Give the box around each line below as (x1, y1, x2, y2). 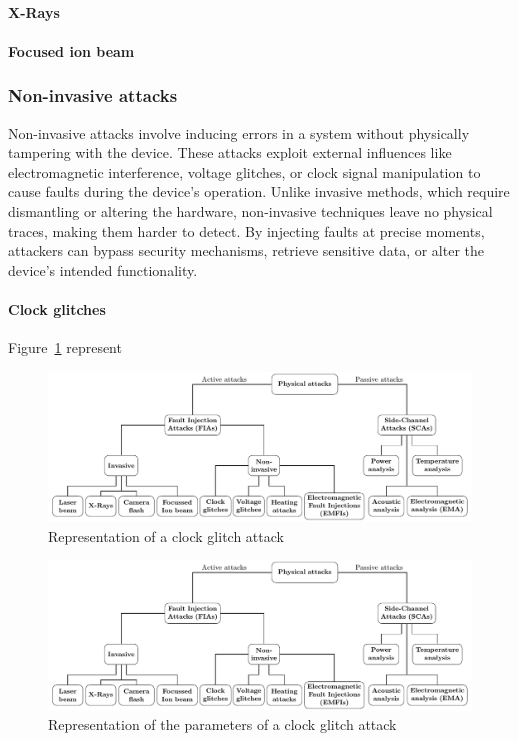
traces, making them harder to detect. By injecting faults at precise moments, (8, 220, 485, 241)
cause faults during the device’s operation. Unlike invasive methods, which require (8, 181, 510, 202)
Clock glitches (8, 298, 106, 319)
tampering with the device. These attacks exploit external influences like (8, 142, 452, 163)
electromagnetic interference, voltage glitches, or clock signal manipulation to (8, 161, 481, 182)
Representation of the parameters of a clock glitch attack (48, 714, 397, 735)
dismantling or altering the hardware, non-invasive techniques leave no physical (8, 200, 493, 221)
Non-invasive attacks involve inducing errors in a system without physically (8, 122, 470, 143)
